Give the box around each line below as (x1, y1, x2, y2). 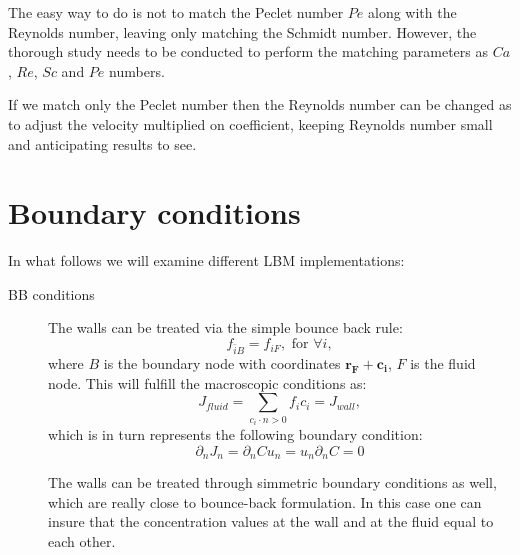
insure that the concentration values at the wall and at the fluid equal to (48, 511, 494, 532)
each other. (48, 531, 116, 551)
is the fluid (410, 352, 476, 373)
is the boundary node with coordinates (103, 352, 341, 373)
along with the (368, 2, 457, 22)
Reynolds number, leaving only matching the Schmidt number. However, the (8, 21, 477, 42)
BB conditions (8, 283, 95, 304)
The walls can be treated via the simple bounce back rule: (48, 317, 403, 338)
